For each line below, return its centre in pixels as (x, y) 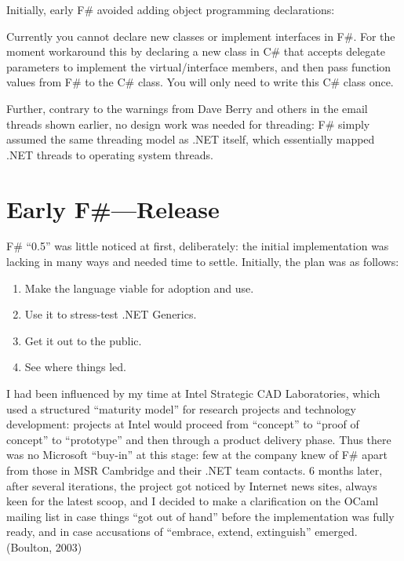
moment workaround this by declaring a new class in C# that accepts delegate (196, 51)
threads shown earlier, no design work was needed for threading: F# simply (188, 124)
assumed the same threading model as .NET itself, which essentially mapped (191, 139)
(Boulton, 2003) (44, 546)
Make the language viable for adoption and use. (139, 288)
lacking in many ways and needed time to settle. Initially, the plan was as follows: (203, 262)
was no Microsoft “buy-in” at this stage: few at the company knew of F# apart (197, 455)
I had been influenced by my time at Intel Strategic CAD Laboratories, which (193, 393)
